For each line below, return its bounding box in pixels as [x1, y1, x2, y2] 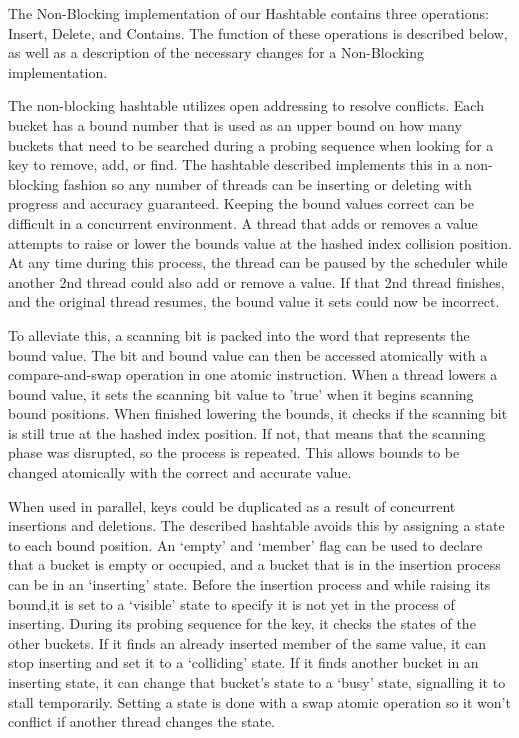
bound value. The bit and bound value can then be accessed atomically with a [8, 344, 488, 365]
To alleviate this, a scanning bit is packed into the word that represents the [8, 324, 470, 345]
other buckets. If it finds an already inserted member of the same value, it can [8, 632, 486, 653]
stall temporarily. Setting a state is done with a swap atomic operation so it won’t [8, 691, 511, 712]
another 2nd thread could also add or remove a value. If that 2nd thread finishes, [8, 271, 505, 292]
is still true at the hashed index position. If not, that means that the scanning [8, 422, 486, 443]
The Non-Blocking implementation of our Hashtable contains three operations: [8, 3, 489, 23]
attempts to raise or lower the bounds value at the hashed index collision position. [8, 232, 512, 253]
